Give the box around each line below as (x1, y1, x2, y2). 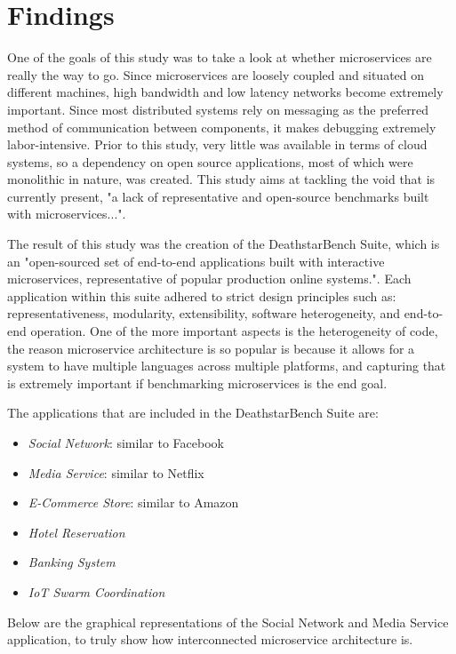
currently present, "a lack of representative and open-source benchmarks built (7, 187, 429, 205)
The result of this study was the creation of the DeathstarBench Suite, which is (7, 235, 440, 253)
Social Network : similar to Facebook (28, 434, 224, 451)
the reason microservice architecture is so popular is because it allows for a (7, 339, 415, 357)
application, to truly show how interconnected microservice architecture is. (7, 630, 413, 649)
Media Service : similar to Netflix (28, 463, 204, 482)
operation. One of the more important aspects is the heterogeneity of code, (30, 322, 438, 340)
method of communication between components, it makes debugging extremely (7, 117, 436, 136)
